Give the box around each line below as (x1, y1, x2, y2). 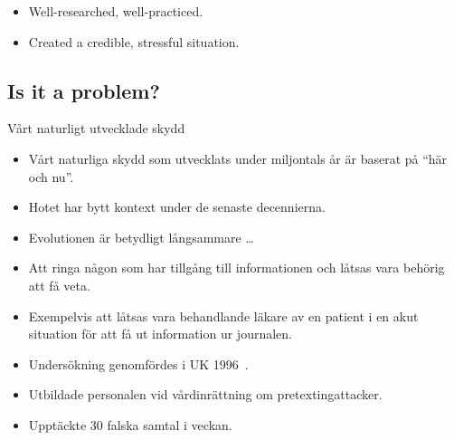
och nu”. (28, 167, 74, 186)
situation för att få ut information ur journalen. (28, 324, 292, 343)
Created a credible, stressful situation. (28, 32, 240, 51)
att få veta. (28, 275, 90, 294)
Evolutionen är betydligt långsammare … (28, 227, 254, 246)
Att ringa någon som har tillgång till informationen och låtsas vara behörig (28, 258, 445, 277)
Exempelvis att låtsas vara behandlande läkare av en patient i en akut (28, 306, 419, 325)
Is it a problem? (7, 76, 160, 104)
